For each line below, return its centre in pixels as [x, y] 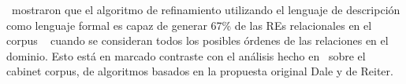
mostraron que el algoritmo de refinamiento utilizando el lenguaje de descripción [206, 9]
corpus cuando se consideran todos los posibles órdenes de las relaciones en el [197, 40]
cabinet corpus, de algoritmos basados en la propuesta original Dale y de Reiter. [200, 71]
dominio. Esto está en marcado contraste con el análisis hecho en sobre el [186, 55]
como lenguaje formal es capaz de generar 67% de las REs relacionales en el [189, 25]
